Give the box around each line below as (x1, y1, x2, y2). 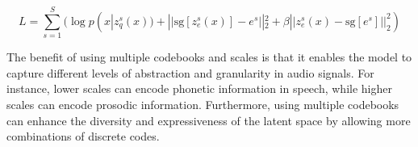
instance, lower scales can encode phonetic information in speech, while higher (6, 80, 392, 97)
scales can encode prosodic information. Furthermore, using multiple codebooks (6, 95, 399, 112)
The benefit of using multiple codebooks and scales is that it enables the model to (6, 48, 412, 65)
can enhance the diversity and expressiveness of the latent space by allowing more (6, 111, 411, 128)
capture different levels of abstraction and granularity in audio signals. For (6, 64, 374, 81)
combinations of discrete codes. (6, 128, 160, 145)
